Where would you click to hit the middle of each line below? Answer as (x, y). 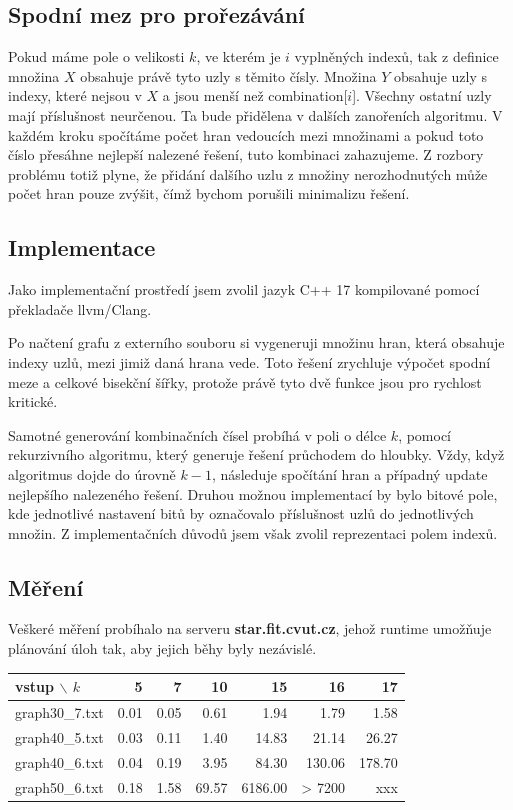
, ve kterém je (238, 56)
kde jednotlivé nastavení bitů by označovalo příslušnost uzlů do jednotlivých (241, 513)
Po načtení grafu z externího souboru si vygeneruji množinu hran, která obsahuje (256, 342)
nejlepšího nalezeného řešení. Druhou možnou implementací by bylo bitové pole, (253, 493)
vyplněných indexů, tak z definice (396, 56)
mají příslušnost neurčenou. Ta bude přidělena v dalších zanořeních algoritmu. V (255, 114)
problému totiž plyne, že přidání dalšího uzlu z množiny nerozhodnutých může (248, 173)
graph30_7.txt (59, 712)
